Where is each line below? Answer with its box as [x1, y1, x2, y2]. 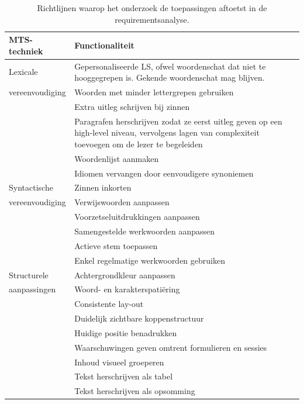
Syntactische [9, 181, 53, 194]
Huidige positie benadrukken [74, 326, 177, 339]
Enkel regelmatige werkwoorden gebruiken [74, 254, 225, 266]
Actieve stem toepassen [74, 239, 158, 251]
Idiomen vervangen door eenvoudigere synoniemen [74, 167, 254, 179]
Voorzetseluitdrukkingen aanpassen [74, 210, 200, 223]
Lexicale [9, 65, 38, 78]
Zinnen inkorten [74, 181, 132, 194]
